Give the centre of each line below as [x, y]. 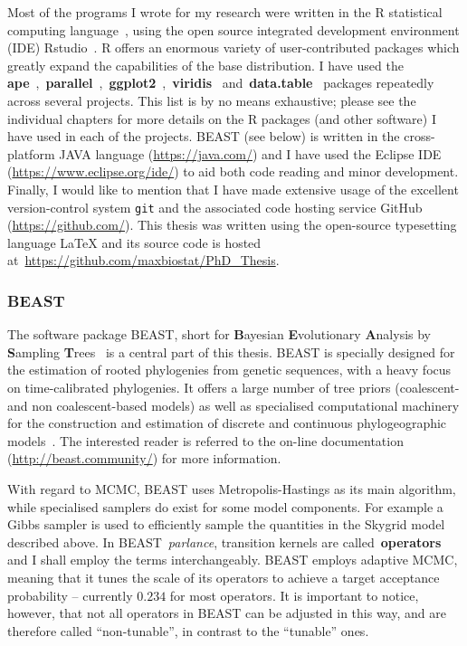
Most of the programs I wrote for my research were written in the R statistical [225, 12]
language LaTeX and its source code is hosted [134, 242]
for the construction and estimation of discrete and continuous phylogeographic [227, 423]
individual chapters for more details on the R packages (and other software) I [222, 118]
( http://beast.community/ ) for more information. [144, 458]
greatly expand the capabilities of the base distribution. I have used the [205, 65]
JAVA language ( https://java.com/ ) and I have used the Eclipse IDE [250, 153]
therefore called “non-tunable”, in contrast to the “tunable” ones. [188, 630]
